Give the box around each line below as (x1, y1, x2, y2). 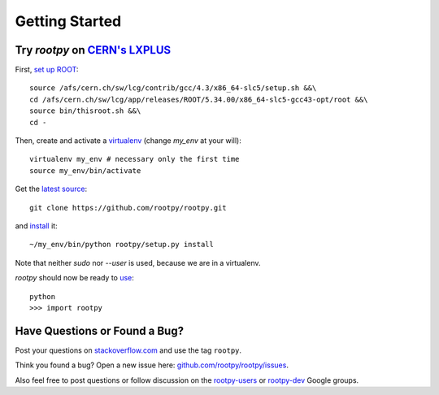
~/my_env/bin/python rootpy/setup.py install (29, 240, 215, 250)
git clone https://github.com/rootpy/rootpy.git (29, 203, 227, 212)
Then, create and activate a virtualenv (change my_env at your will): (15, 136, 241, 145)
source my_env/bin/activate (29, 166, 141, 175)
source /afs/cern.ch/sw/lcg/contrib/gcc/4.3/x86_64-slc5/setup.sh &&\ (29, 84, 317, 93)
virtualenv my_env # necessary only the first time (29, 154, 240, 164)
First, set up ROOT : (15, 65, 79, 75)
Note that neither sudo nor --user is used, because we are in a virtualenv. (15, 258, 261, 267)
